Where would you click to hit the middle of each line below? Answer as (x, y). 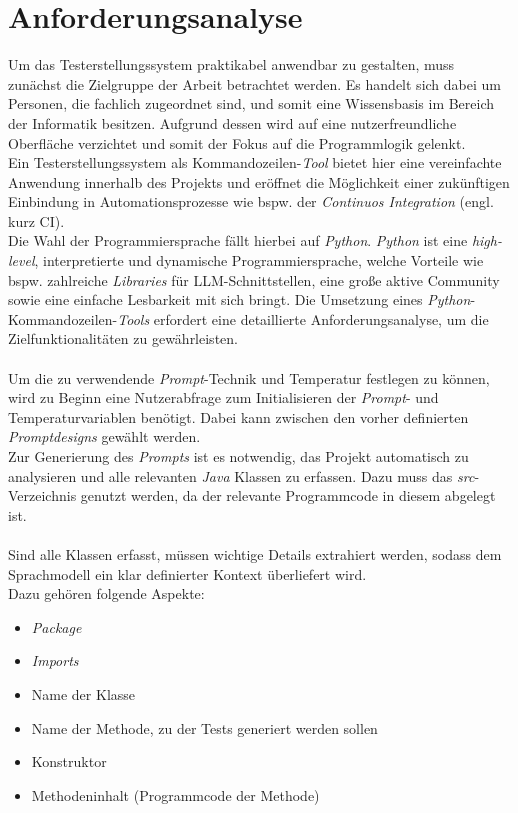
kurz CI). (36, 220)
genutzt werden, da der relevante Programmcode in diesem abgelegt (288, 495)
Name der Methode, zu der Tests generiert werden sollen (204, 727)
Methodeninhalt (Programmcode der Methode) (175, 794)
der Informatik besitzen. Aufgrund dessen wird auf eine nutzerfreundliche (232, 122)
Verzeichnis (42, 495)
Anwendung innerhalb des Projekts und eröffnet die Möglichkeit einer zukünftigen (259, 181)
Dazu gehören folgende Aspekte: (106, 593)
